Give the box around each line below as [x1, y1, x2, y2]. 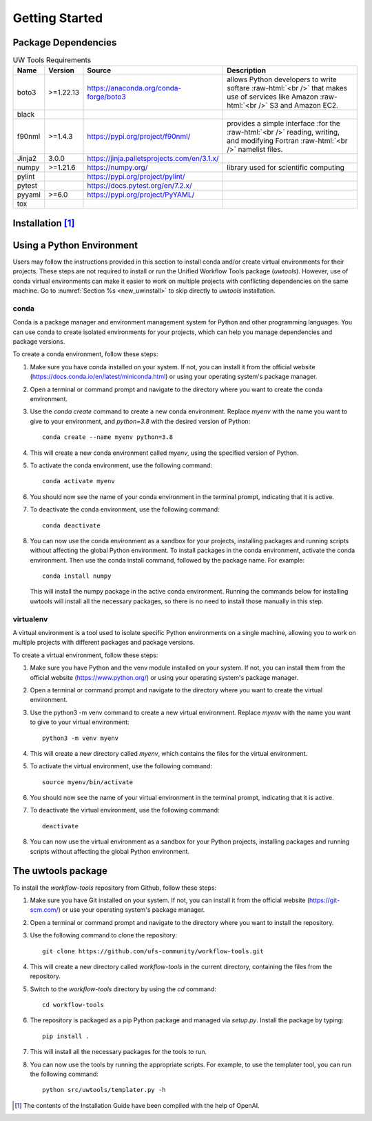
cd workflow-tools [42, 1001, 105, 1009]
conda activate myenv [42, 477, 115, 485]
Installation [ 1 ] [12, 217, 75, 229]
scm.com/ [30, 906, 59, 914]
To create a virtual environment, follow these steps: [12, 651, 158, 659]
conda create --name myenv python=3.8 [42, 433, 174, 441]
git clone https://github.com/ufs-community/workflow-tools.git [42, 947, 265, 955]
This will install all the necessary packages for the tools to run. [30, 1048, 207, 1056]
